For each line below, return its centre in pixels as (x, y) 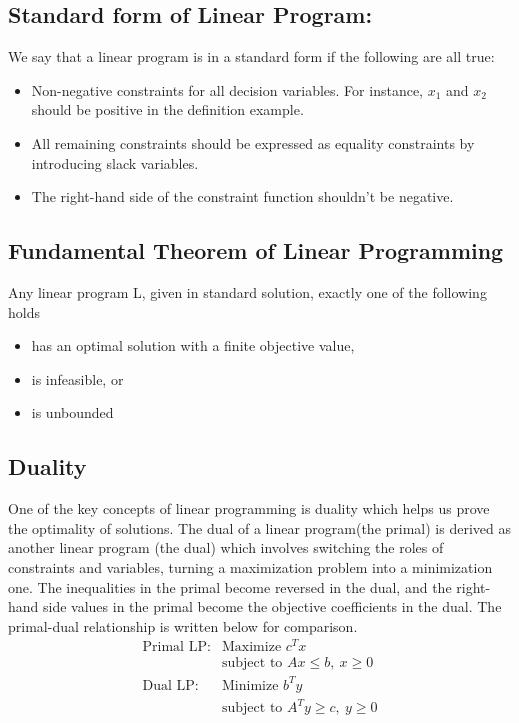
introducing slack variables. (115, 162)
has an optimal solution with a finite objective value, (193, 345)
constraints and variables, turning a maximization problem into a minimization (250, 566)
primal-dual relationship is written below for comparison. (183, 625)
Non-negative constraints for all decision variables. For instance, (227, 89)
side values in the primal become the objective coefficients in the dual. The (272, 606)
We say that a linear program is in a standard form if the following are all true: (251, 56)
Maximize (252, 647)
